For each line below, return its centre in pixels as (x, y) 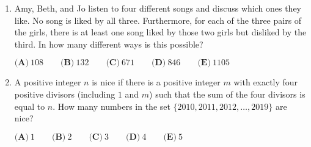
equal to (30, 106)
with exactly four (266, 82)
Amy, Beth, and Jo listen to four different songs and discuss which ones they (158, 8)
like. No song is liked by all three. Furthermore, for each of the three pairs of (158, 20)
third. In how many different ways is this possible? (109, 44)
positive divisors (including (65, 94)
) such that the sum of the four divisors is (227, 94)
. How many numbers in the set (112, 106)
